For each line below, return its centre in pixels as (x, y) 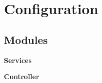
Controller (22, 76)
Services (18, 60)
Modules (26, 39)
